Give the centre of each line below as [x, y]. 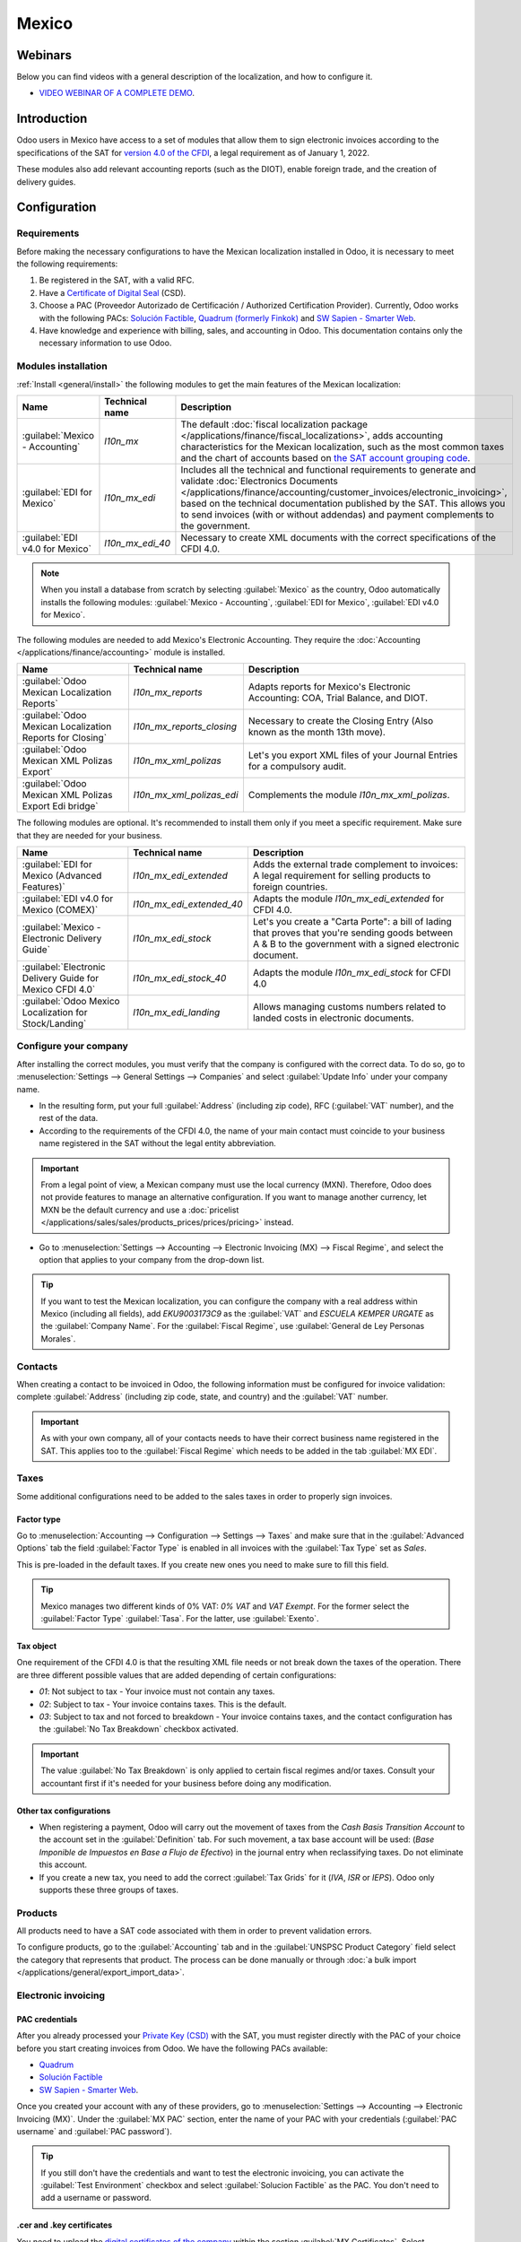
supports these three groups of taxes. [109, 1890]
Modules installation [62, 366]
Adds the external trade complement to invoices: [356, 865]
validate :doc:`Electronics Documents [259, 481]
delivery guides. [46, 182]
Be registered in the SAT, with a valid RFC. [117, 280]
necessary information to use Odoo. [105, 343]
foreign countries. [290, 887]
